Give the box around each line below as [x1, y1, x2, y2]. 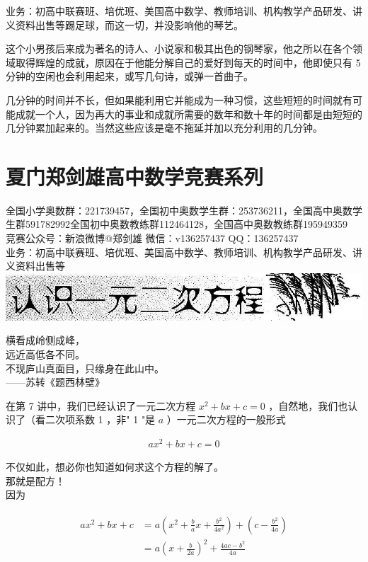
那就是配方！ [6, 473, 65, 488]
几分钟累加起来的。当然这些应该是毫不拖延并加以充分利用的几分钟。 [6, 120, 323, 135]
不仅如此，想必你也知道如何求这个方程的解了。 [6, 459, 224, 474]
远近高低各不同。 [6, 347, 85, 362]
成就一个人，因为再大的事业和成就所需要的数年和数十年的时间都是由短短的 [15, 106, 362, 121]
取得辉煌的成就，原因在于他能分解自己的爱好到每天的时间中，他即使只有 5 [15, 55, 361, 69]
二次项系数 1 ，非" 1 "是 [45, 412, 156, 427]
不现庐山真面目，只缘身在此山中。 [6, 360, 164, 375]
